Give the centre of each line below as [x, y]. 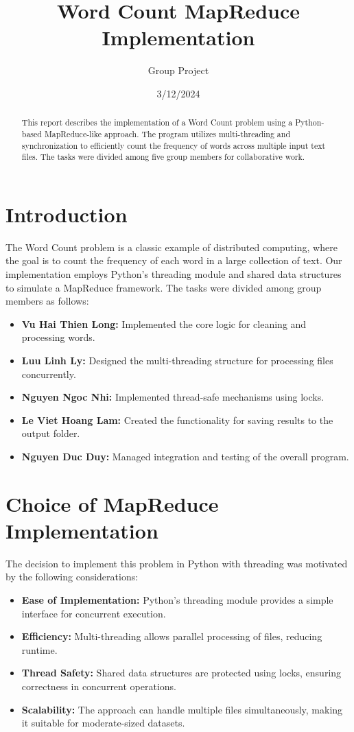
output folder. [51, 433]
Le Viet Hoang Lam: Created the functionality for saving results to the [177, 420]
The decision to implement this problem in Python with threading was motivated [177, 563]
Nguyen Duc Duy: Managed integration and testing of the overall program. [185, 456]
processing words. [58, 337]
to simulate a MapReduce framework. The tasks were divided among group [164, 287]
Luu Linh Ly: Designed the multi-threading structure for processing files [177, 361]
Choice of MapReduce [112, 503]
